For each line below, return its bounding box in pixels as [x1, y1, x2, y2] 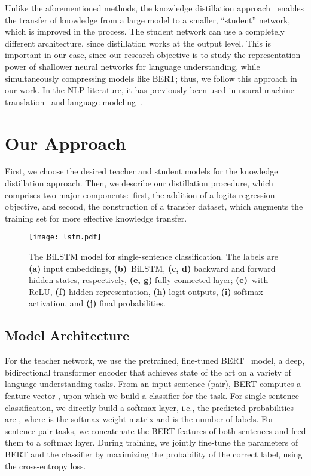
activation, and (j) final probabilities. [29, 297, 166, 309]
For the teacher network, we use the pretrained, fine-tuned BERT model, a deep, [5, 354, 305, 367]
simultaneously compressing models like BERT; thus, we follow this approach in [5, 72, 297, 84]
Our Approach [5, 130, 126, 155]
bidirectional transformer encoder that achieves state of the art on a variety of [5, 366, 291, 378]
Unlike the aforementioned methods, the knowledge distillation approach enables [5, 2, 304, 14]
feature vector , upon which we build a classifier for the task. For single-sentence [5, 389, 299, 402]
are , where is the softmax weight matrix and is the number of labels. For [5, 413, 274, 425]
